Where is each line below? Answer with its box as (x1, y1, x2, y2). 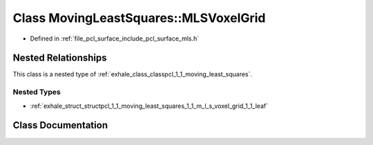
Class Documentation (12, 120, 108, 131)
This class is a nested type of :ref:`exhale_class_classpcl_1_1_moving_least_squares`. (12, 70, 252, 78)
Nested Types (12, 87, 61, 97)
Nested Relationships (12, 52, 107, 64)
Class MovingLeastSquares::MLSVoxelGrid (12, 10, 266, 25)
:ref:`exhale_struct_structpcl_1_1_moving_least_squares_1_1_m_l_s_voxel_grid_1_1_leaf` (30, 102, 269, 110)
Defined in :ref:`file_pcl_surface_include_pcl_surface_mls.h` (30, 34, 200, 43)
